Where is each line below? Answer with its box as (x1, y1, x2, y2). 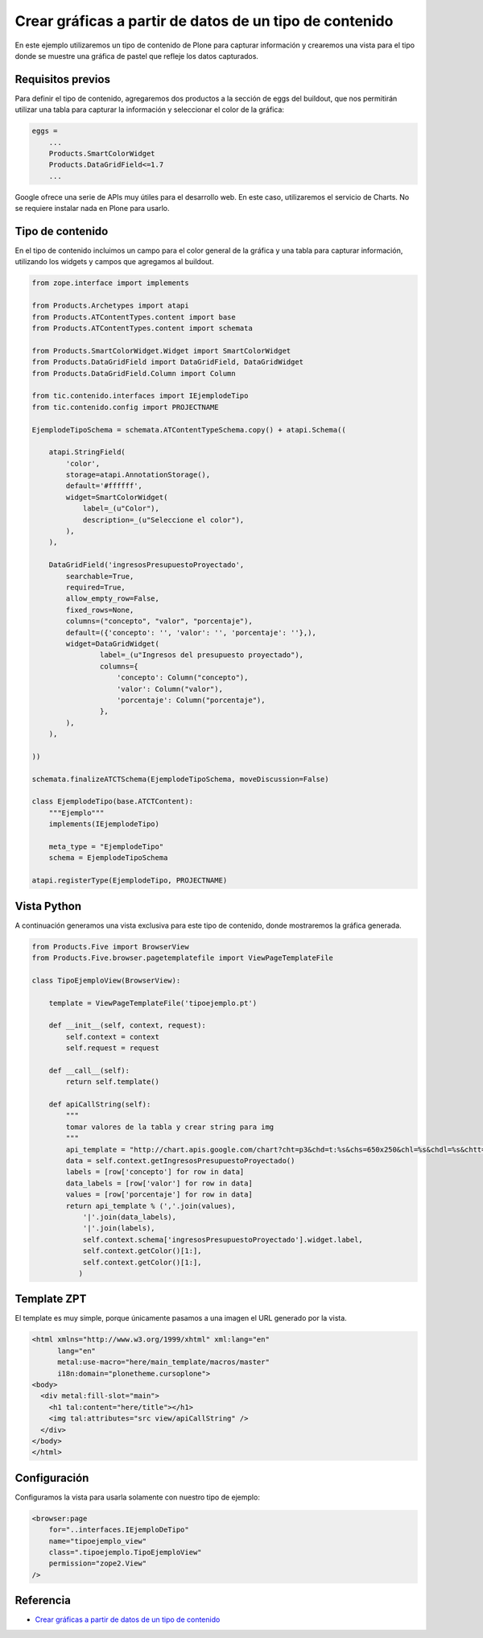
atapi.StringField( (48, 448, 126, 457)
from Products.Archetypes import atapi (31, 301, 189, 310)
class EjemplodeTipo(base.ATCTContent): (31, 797, 193, 806)
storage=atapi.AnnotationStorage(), (65, 470, 211, 479)
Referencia (14, 1594, 72, 1607)
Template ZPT (14, 1293, 87, 1306)
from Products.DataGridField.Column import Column (31, 369, 237, 378)
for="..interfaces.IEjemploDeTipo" (48, 1525, 189, 1534)
